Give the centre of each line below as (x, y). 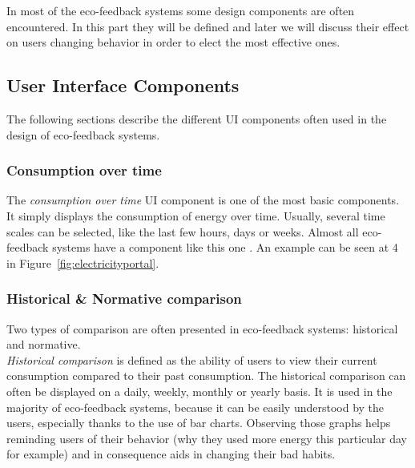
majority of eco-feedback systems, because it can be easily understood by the (195, 407)
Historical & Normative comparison (124, 299)
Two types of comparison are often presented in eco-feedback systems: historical (202, 328)
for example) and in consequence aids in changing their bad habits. (171, 454)
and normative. (44, 344)
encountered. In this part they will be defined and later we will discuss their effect (208, 26)
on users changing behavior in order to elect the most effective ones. (173, 42)
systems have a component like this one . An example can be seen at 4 (225, 247)
